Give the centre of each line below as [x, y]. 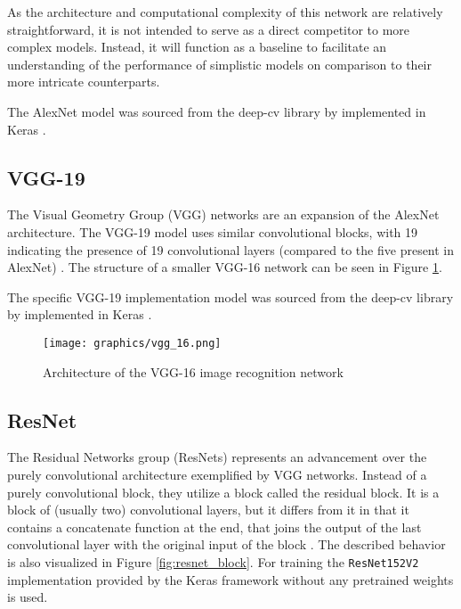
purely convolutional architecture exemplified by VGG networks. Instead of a [217, 474]
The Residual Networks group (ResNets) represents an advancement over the [217, 457]
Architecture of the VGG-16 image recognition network [193, 371]
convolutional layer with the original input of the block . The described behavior [226, 544]
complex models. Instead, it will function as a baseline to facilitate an [197, 47]
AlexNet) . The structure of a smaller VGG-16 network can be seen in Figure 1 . [225, 267]
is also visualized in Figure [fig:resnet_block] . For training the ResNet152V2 [213, 561]
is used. [28, 597]
